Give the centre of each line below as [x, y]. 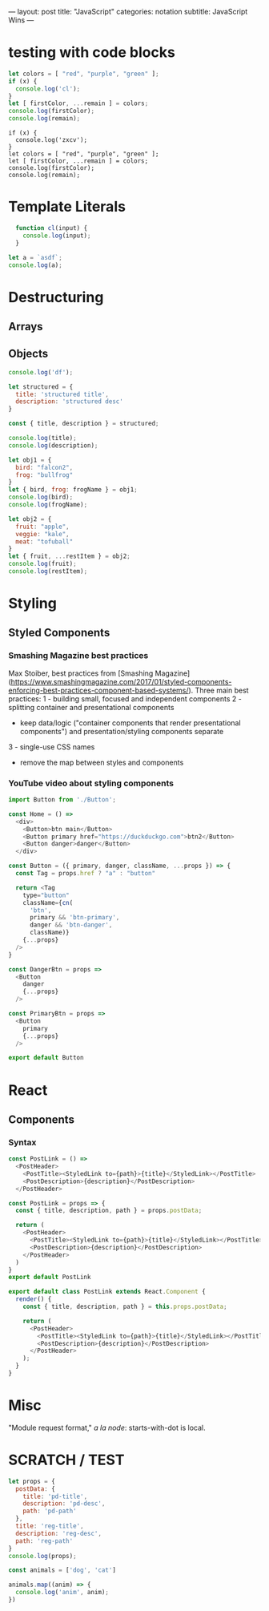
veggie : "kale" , [42, 534]
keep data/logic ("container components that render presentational [130, 723]
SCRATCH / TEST [66, 1460]
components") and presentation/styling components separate [122, 731]
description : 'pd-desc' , [64, 1504]
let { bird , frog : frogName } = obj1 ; [73, 490]
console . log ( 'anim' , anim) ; [62, 1593]
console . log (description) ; [53, 445]
